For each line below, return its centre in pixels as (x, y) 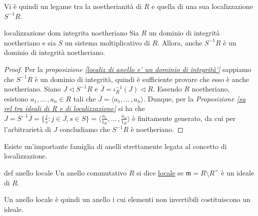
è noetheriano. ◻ (157, 129)
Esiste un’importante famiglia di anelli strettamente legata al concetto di (116, 146)
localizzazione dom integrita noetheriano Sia (72, 33)
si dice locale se (160, 172)
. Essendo (167, 89)
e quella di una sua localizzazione (202, 6)
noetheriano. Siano (33, 89)
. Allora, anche (180, 42)
